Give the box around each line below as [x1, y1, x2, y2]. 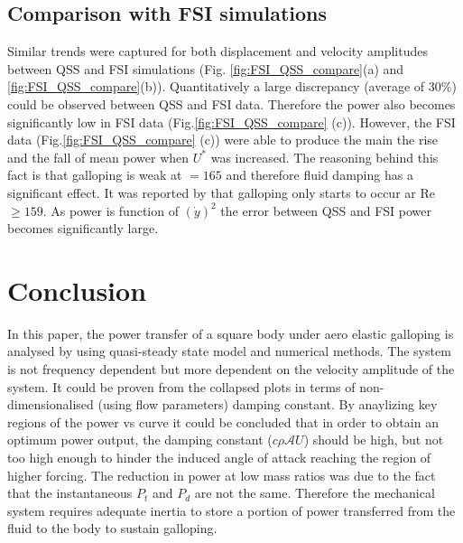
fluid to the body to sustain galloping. [7, 519, 218, 538]
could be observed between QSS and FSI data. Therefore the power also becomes [7, 94, 456, 113]
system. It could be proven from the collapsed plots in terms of [7, 377, 356, 396]
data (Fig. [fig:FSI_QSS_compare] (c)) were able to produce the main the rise [7, 130, 439, 149]
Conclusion [7, 271, 147, 308]
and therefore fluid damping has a [226, 165, 413, 184]
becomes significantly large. [7, 219, 159, 238]
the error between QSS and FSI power [220, 201, 432, 220]
